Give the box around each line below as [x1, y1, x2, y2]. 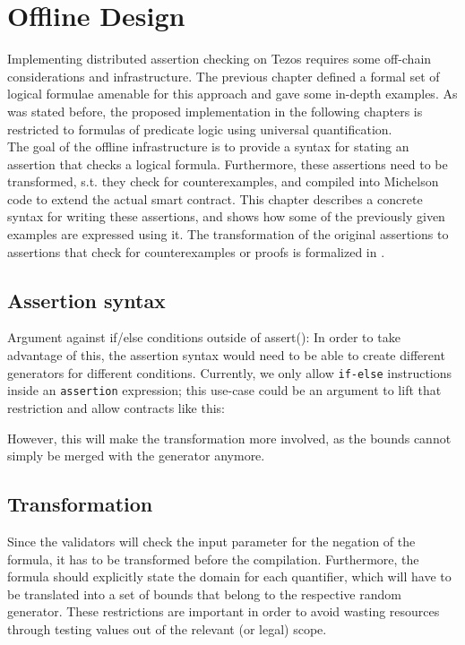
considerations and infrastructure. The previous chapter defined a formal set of [7, 66, 440, 85]
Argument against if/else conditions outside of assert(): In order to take [7, 328, 400, 347]
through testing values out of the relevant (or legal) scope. [7, 619, 327, 638]
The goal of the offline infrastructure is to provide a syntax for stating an [7, 137, 409, 156]
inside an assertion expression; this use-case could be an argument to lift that [7, 381, 442, 400]
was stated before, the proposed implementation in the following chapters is [7, 101, 423, 120]
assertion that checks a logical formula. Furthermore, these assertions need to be [7, 154, 448, 173]
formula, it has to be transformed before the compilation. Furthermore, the [7, 549, 419, 568]
